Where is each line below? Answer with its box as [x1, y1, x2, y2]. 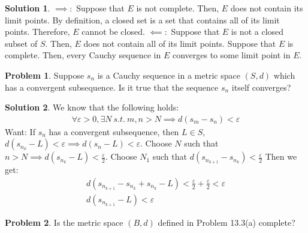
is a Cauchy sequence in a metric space [97, 68, 240, 81]
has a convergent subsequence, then [49, 125, 179, 138]
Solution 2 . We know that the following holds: [5, 101, 179, 113]
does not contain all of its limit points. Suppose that [83, 37, 276, 49]
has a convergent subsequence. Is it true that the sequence [5, 80, 219, 93]
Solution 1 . [5, 2, 50, 14]
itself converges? [231, 80, 291, 93]
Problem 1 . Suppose [5, 68, 84, 81]
